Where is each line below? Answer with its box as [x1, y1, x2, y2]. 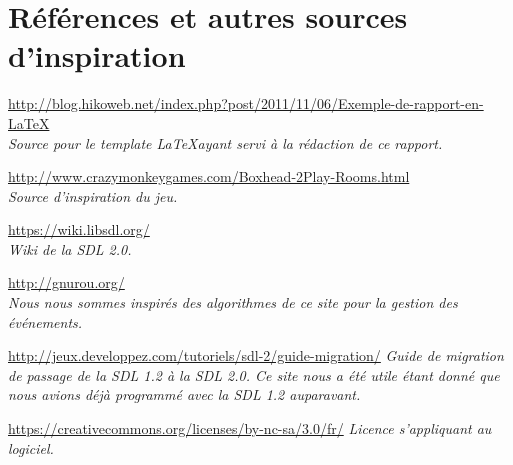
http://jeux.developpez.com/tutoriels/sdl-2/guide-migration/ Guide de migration [8, 345, 504, 366]
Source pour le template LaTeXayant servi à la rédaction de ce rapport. [8, 132, 443, 153]
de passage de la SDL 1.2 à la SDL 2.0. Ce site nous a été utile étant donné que [8, 364, 500, 385]
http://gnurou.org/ [8, 272, 125, 293]
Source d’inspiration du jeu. [8, 185, 178, 206]
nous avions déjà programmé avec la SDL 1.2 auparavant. [8, 384, 361, 405]
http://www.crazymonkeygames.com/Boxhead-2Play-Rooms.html [8, 166, 410, 187]
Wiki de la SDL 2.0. [8, 238, 132, 259]
